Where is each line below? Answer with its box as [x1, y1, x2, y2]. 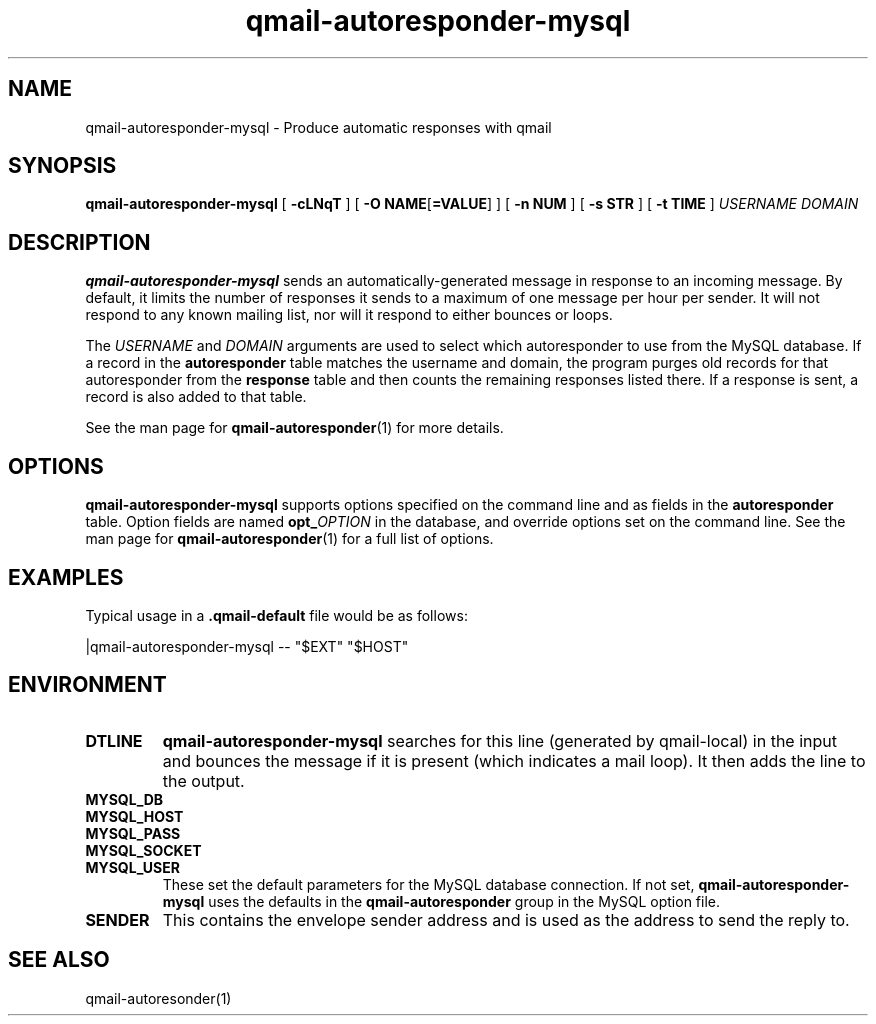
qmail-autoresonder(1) [85, 989, 232, 1007]
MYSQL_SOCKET [85, 841, 202, 859]
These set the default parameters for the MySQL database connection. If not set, [162, 875, 695, 893]
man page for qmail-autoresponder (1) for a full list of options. [85, 530, 494, 548]
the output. [162, 770, 245, 791]
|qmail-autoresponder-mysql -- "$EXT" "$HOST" [85, 637, 409, 655]
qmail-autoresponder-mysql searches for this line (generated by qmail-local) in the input [162, 730, 837, 751]
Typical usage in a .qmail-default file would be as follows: [85, 606, 468, 624]
